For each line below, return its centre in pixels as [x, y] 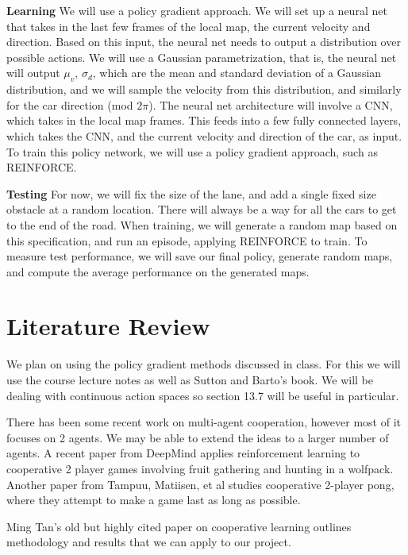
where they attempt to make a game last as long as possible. [154, 500]
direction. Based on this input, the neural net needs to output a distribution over [204, 42]
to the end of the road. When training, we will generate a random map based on [202, 224]
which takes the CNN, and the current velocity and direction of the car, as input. [204, 135]
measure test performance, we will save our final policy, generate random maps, [200, 256]
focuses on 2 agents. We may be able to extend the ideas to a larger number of [198, 437]
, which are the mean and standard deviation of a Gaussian [237, 73]
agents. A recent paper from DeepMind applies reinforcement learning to [183, 453]
